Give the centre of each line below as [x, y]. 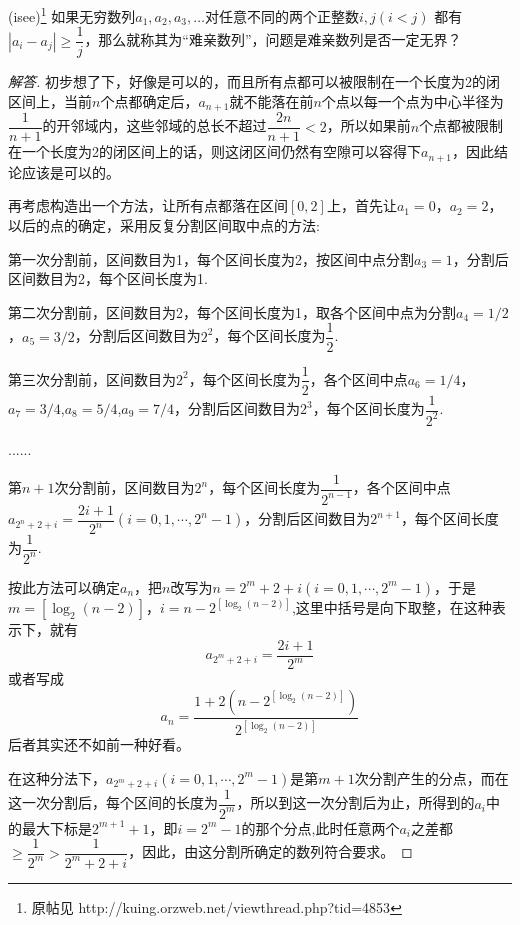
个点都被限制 [461, 125]
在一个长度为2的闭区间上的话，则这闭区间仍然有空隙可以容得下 [214, 151]
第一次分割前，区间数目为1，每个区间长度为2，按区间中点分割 [211, 258]
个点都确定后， [149, 100]
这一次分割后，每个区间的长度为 [113, 802]
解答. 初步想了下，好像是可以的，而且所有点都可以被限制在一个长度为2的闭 [254, 81]
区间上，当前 [50, 100]
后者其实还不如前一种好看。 [99, 744]
